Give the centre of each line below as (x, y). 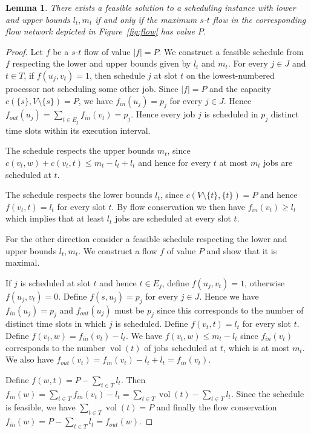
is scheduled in (231, 114)
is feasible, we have (41, 407)
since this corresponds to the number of (230, 310)
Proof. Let (24, 51)
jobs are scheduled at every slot (173, 218)
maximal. (23, 262)
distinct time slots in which (56, 324)
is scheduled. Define (152, 324)
